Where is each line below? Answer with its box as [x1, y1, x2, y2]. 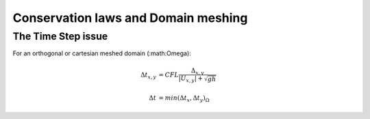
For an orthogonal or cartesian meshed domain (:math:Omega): [12, 49, 191, 57]
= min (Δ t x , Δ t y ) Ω [158, 94, 210, 104]
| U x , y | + [178, 75, 203, 84]
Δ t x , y [140, 70, 157, 80]
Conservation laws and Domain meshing [12, 10, 248, 25]
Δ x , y [190, 66, 205, 76]
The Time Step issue [12, 30, 108, 42]
